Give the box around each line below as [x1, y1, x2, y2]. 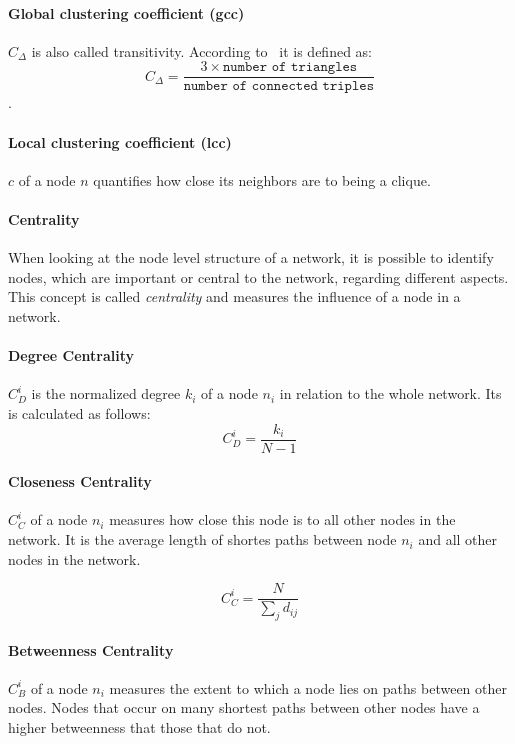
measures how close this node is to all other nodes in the [109, 509, 456, 530]
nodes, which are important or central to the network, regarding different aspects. [8, 266, 509, 287]
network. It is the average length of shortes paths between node [8, 529, 397, 550]
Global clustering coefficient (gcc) [8, 2, 245, 23]
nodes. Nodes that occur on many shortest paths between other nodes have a [8, 697, 480, 718]
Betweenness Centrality [8, 639, 174, 660]
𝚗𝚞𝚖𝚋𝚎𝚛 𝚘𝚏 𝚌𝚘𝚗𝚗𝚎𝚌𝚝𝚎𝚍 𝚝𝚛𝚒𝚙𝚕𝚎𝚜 [183, 79, 374, 94]
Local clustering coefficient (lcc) [8, 131, 232, 152]
